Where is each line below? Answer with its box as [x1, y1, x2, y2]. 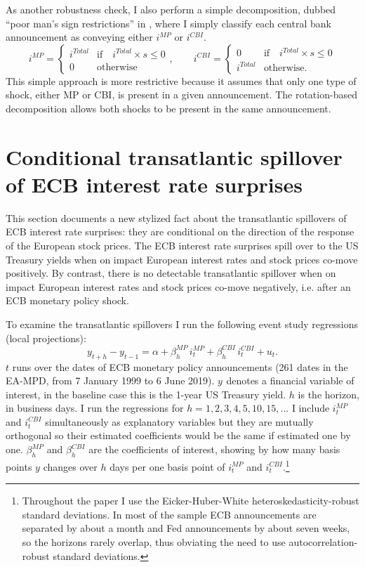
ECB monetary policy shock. [6, 293, 129, 308]
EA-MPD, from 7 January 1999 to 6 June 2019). [6, 373, 215, 388]
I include [291, 400, 330, 415]
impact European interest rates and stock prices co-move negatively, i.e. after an [6, 279, 351, 294]
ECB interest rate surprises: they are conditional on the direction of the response [6, 224, 354, 239]
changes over [43, 459, 98, 474]
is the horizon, [298, 386, 359, 401]
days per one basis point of [109, 459, 225, 474]
